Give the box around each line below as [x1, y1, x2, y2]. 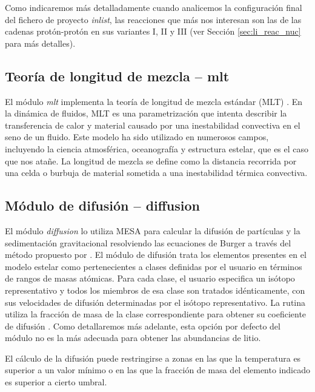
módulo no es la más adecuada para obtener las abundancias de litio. [5, 331, 261, 344]
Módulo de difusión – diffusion [5, 196, 201, 215]
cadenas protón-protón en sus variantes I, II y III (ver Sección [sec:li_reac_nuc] [5, 25, 301, 38]
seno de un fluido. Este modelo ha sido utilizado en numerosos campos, [5, 130, 269, 143]
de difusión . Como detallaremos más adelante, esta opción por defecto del [5, 319, 280, 332]
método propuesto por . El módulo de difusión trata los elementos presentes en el [5, 248, 307, 261]
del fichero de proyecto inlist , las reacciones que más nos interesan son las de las [5, 13, 302, 25]
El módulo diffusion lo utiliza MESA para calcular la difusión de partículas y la [5, 224, 300, 237]
